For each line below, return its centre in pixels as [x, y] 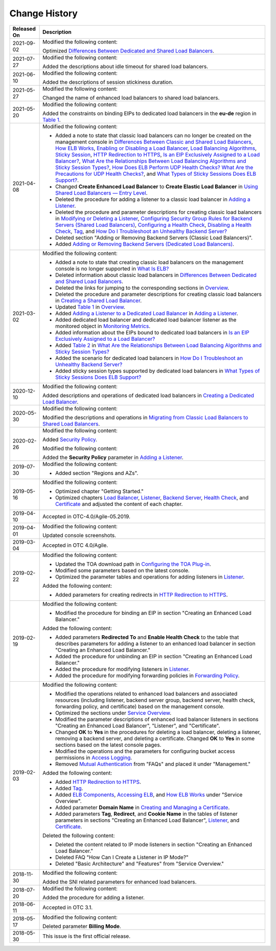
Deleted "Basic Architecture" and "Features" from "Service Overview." [140, 864]
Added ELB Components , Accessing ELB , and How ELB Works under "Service [149, 795]
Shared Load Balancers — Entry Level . [101, 193]
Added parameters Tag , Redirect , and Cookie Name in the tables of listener [146, 814]
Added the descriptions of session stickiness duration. [108, 82]
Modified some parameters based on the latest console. [123, 570]
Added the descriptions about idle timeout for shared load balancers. [125, 66]
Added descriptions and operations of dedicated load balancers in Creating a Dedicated [148, 395]
